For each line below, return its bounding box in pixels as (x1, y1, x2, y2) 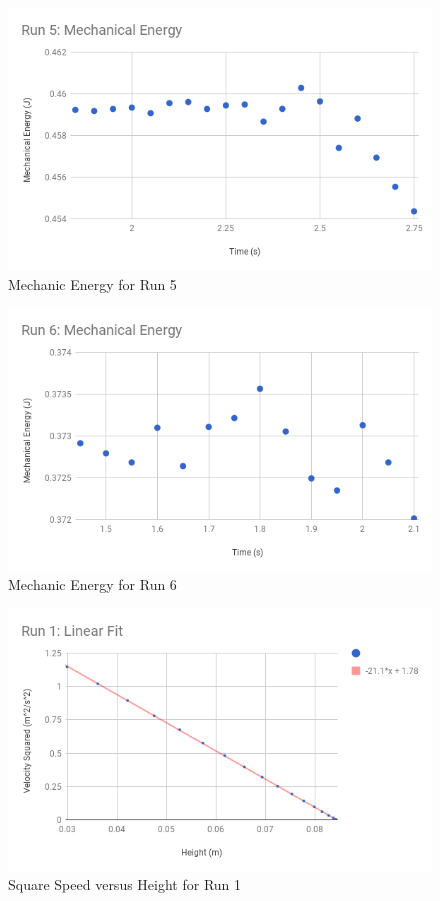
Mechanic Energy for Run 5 (8, 273, 177, 294)
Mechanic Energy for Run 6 (8, 574, 177, 595)
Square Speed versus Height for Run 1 (8, 874, 242, 895)
